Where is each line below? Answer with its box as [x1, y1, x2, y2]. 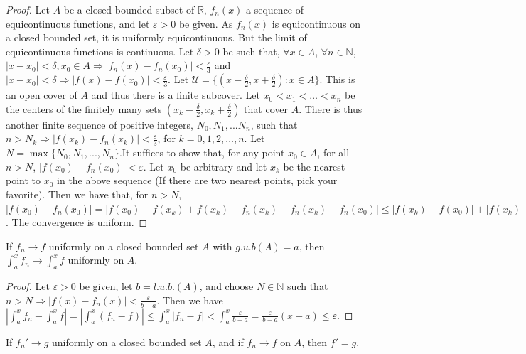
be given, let [79, 279, 133, 294]
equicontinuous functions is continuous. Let [6, 43, 194, 58]
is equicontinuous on [272, 16, 361, 31]
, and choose [199, 279, 254, 294]
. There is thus [299, 101, 363, 116]
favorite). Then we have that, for [6, 187, 149, 201]
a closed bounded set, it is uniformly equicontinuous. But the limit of [6, 30, 307, 45]
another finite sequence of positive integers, [6, 117, 193, 132]
